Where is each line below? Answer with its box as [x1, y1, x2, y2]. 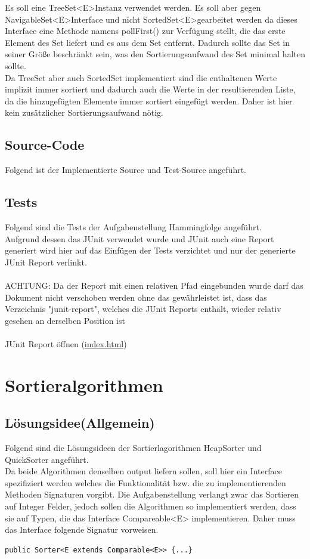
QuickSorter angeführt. [5, 453, 89, 465]
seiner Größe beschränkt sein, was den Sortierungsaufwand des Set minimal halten [5, 48, 305, 60]
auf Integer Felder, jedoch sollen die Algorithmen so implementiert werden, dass [5, 500, 296, 512]
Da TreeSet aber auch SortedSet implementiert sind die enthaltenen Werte [5, 71, 277, 84]
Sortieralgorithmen [5, 372, 163, 397]
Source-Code [5, 135, 85, 154]
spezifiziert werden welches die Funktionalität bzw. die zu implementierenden [5, 476, 286, 489]
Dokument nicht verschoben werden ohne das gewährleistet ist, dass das [5, 291, 267, 303]
